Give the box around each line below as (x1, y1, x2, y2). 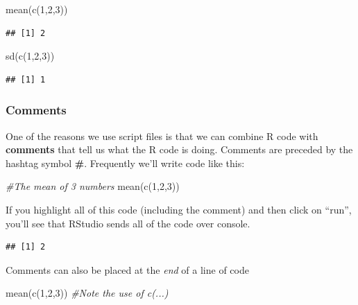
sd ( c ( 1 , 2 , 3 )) (6, 49, 55, 63)
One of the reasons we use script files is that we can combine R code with (6, 128, 318, 143)
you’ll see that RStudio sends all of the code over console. (6, 216, 250, 230)
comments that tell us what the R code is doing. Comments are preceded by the (6, 142, 353, 157)
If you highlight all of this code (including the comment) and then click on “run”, (6, 202, 352, 216)
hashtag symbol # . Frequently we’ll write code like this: (6, 155, 245, 170)
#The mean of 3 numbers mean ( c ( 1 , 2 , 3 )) (6, 179, 180, 193)
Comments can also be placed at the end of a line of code (6, 262, 249, 277)
